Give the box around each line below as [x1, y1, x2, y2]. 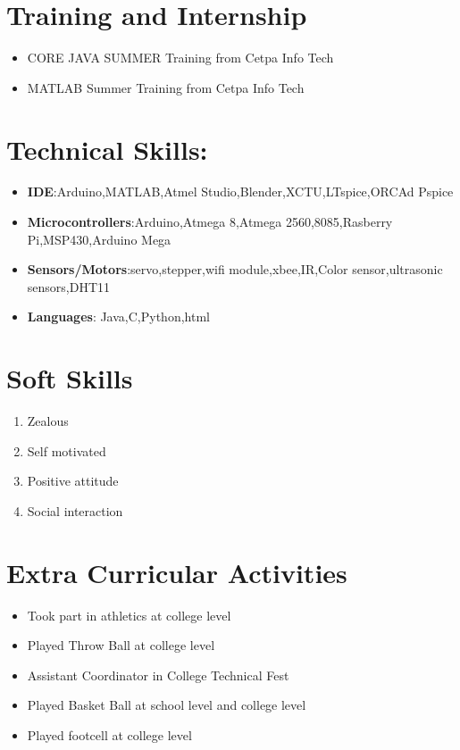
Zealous [27, 412, 69, 430]
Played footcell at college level [27, 726, 192, 744]
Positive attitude [27, 471, 119, 490]
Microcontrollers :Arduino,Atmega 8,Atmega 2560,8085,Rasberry [27, 212, 393, 231]
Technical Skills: [6, 130, 208, 167]
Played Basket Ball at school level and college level [27, 696, 306, 714]
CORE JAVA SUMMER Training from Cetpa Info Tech [27, 48, 334, 67]
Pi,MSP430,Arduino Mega [27, 229, 171, 248]
